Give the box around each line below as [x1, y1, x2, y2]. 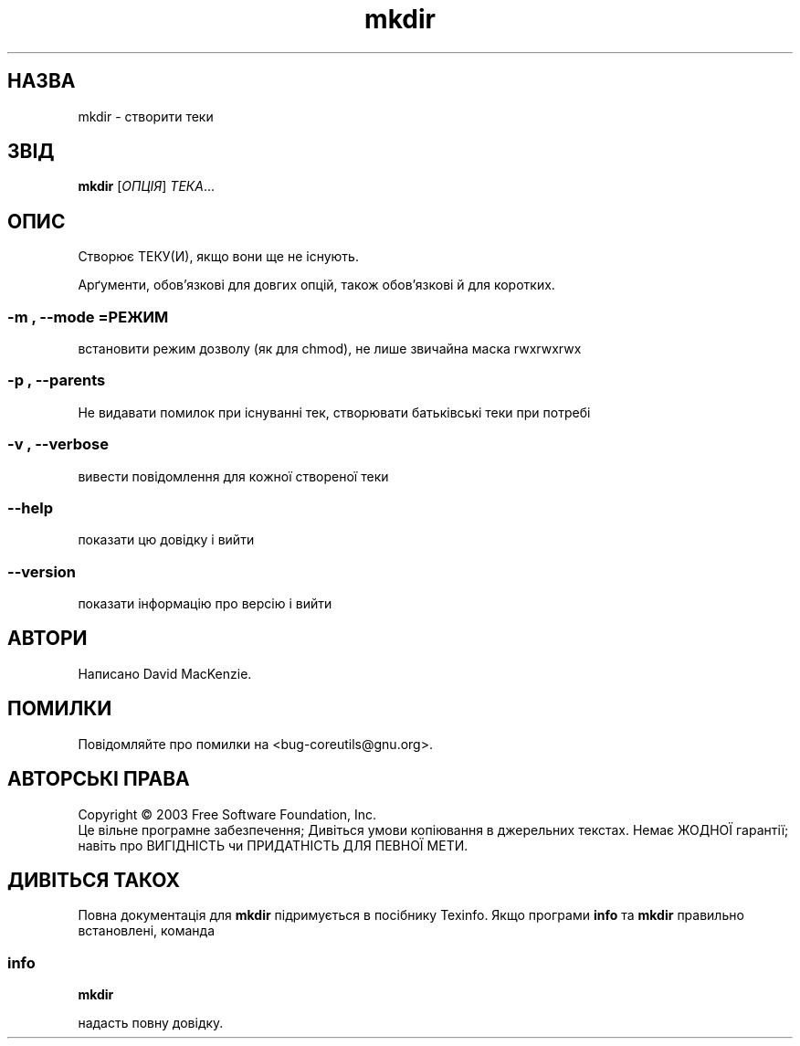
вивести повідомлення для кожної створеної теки [78, 468, 389, 484]
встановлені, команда [78, 923, 216, 939]
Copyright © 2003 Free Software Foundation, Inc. [78, 806, 377, 822]
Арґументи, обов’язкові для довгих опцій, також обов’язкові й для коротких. [78, 277, 555, 293]
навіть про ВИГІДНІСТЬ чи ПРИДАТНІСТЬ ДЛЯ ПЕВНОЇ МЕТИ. [78, 837, 468, 853]
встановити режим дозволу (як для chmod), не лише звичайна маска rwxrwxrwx [78, 341, 582, 357]
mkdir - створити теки [78, 108, 214, 124]
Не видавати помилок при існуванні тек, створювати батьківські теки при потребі [78, 404, 591, 420]
